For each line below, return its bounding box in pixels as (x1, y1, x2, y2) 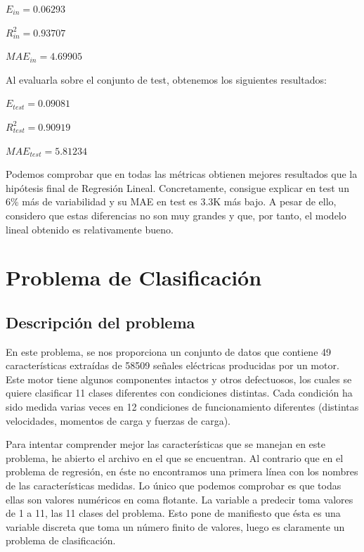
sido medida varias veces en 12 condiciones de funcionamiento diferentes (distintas (6, 399, 359, 414)
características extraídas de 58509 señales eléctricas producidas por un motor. (6, 358, 339, 373)
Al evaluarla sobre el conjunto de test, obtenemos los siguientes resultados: (6, 72, 327, 86)
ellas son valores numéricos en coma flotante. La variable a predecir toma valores (6, 492, 353, 506)
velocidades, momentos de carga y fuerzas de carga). (6, 413, 230, 428)
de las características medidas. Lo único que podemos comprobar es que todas (6, 478, 342, 493)
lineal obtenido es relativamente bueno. (6, 222, 174, 236)
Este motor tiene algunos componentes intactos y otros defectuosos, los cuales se (6, 371, 352, 386)
